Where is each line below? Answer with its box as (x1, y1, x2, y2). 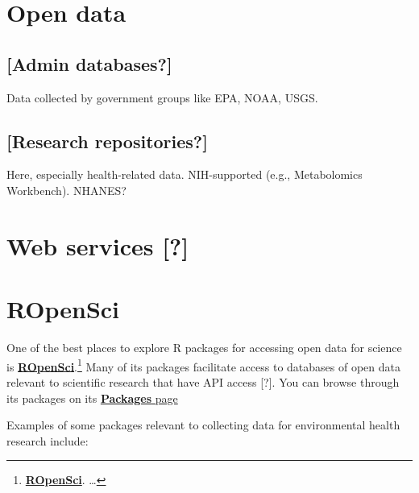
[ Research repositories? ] (6, 128, 208, 153)
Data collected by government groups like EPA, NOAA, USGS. (6, 89, 318, 106)
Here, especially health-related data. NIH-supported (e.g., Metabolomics (6, 166, 363, 183)
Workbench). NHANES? (6, 181, 127, 198)
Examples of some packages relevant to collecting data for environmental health (6, 416, 400, 433)
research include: (6, 432, 89, 449)
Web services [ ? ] (6, 229, 189, 262)
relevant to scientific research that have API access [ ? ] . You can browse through (6, 373, 400, 390)
